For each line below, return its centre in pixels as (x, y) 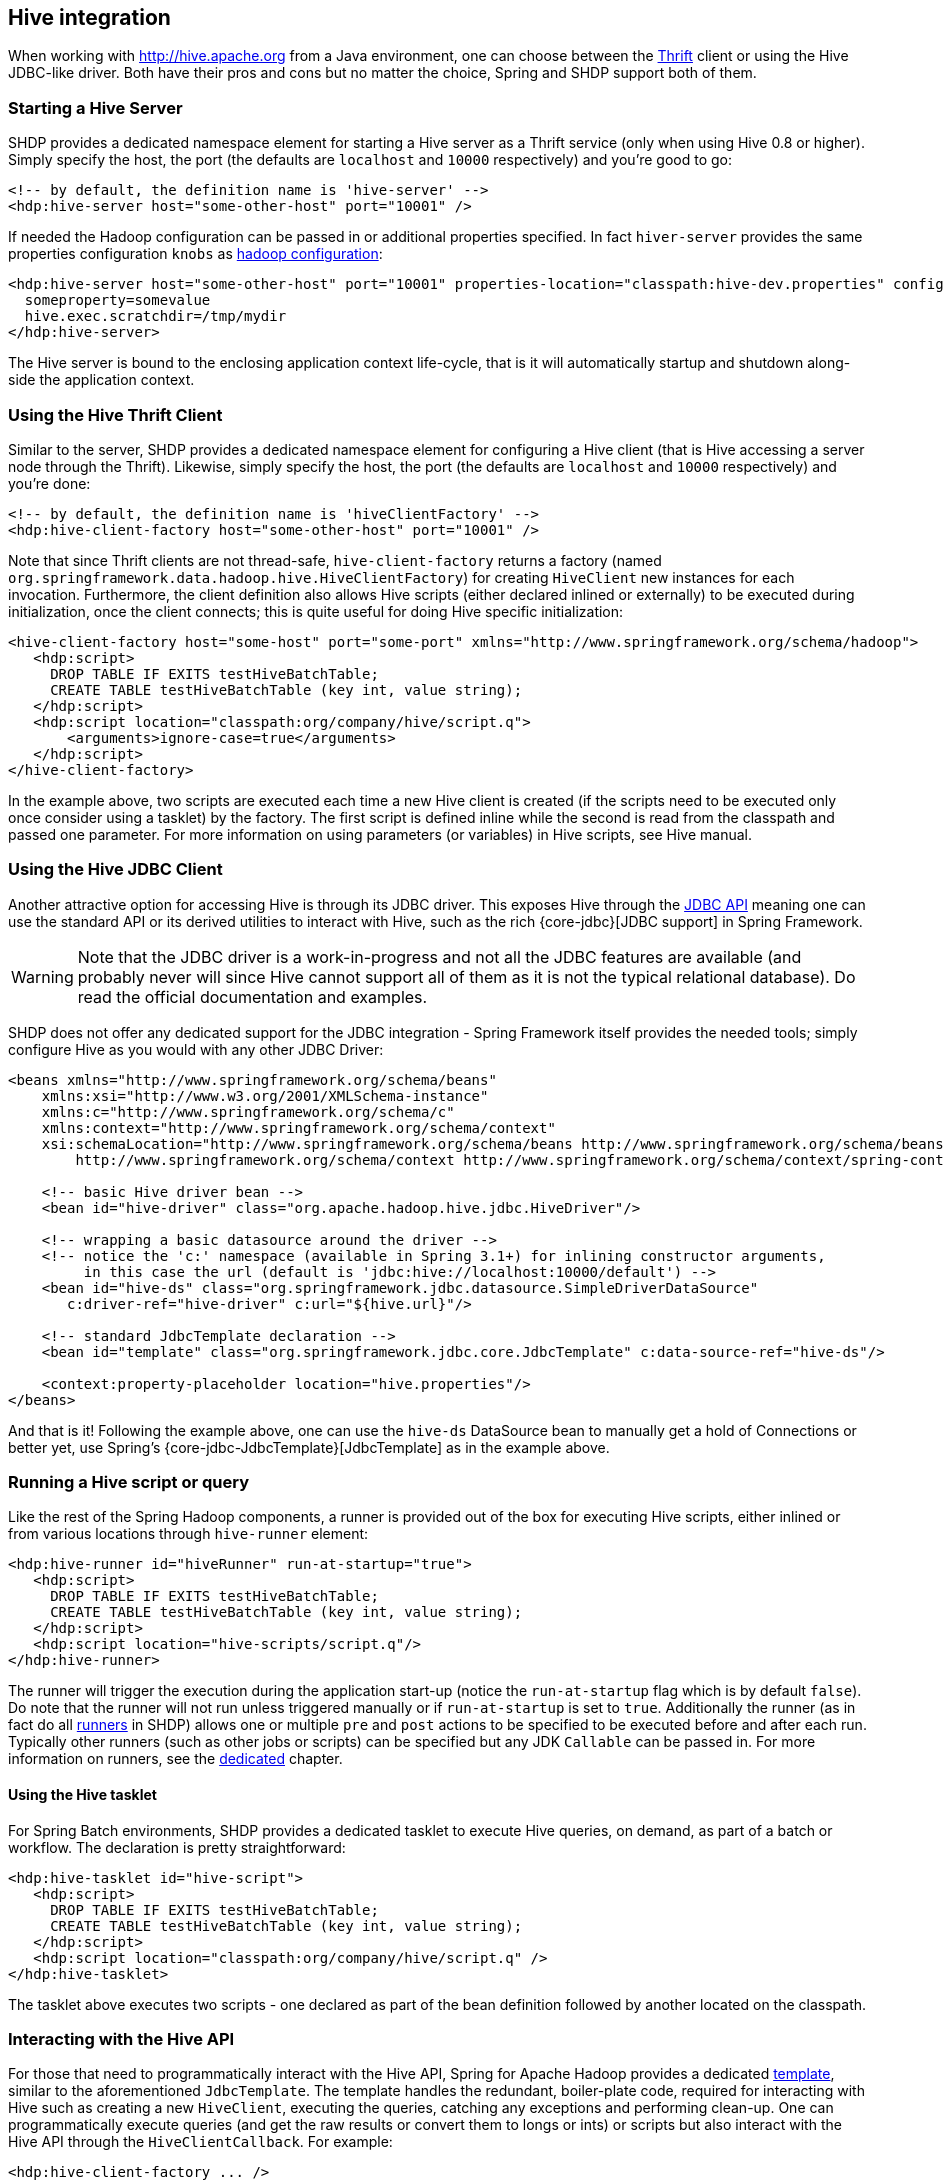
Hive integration (89, 17)
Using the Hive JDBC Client (115, 869)
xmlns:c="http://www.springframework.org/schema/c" (248, 1111)
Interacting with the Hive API (121, 2039)
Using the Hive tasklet (82, 1795)
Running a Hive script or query (128, 1482)
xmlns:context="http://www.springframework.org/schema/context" (298, 1127)
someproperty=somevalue (117, 300)
